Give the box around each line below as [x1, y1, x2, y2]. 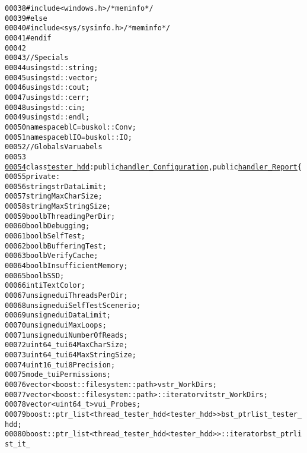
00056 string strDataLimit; [5, 182, 107, 191]
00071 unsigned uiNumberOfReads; [5, 331, 128, 339]
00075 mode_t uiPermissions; [5, 370, 111, 379]
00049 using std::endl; [5, 113, 90, 122]
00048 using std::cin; [5, 103, 86, 112]
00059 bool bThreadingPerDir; [5, 212, 116, 221]
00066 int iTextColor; [5, 281, 86, 290]
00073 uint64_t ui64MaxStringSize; [5, 350, 136, 359]
